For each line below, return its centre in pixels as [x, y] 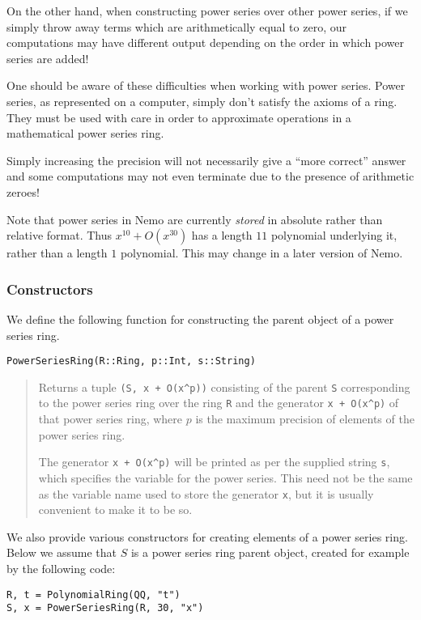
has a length [222, 235]
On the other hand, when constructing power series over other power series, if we [207, 11]
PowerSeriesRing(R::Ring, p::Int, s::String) [131, 361]
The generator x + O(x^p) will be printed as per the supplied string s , [214, 462]
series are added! [48, 58]
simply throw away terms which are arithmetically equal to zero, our [176, 26]
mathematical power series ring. [85, 133]
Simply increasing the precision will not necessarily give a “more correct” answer [206, 160]
